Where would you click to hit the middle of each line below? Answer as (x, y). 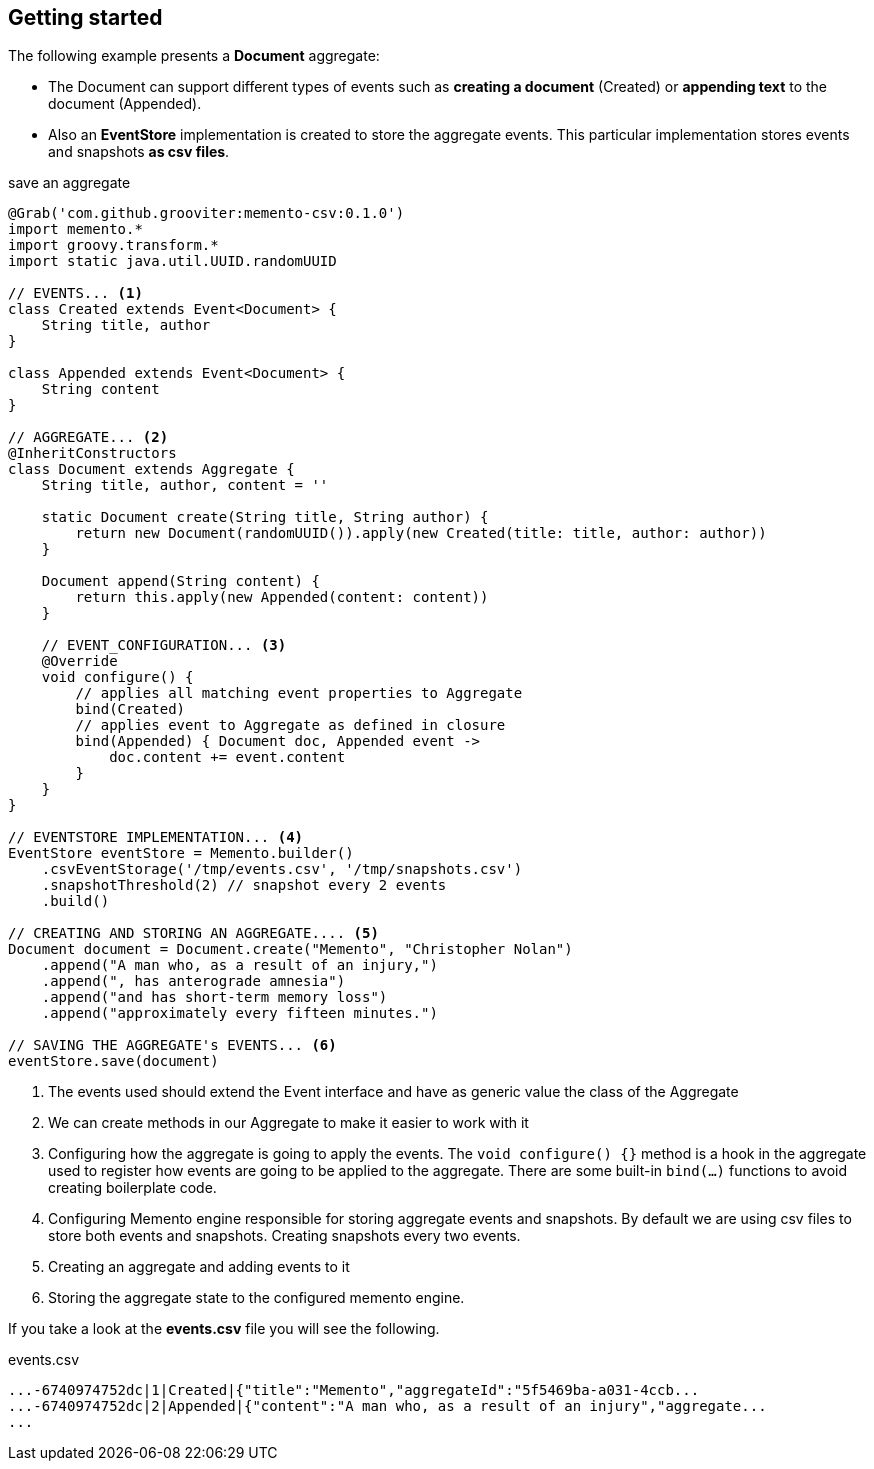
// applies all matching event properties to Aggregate (299, 693)
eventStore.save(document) (113, 1061)
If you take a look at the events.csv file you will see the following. (224, 1329)
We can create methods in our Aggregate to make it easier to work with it (288, 1123)
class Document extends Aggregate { (151, 469)
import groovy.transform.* (113, 245)
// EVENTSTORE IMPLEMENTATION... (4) (156, 837)
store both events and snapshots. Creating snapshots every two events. (284, 1236)
